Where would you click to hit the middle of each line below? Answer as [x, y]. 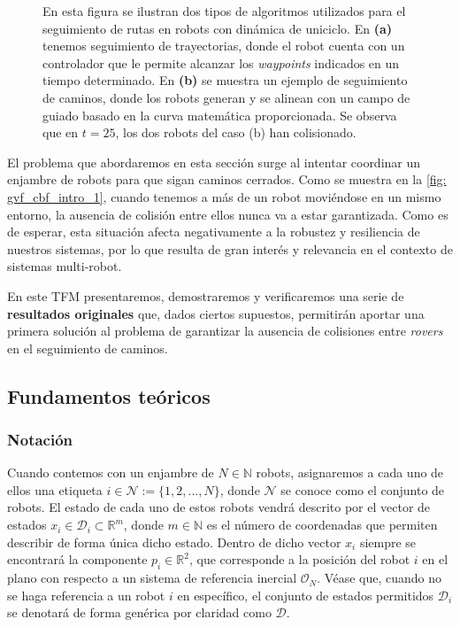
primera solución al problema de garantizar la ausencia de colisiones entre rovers [225, 331]
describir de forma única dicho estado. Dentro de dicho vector [174, 542]
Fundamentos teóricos [109, 395]
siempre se [388, 542]
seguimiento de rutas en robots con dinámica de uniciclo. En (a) [217, 28]
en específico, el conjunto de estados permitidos [306, 595]
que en [61, 132]
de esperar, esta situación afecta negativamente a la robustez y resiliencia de [214, 232]
